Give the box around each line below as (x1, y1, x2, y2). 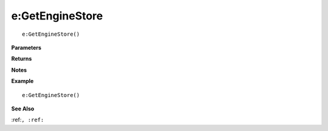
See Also (11, 105, 35, 112)
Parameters (11, 44, 42, 51)
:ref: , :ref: (11, 116, 44, 124)
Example (11, 78, 34, 85)
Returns (11, 55, 32, 62)
